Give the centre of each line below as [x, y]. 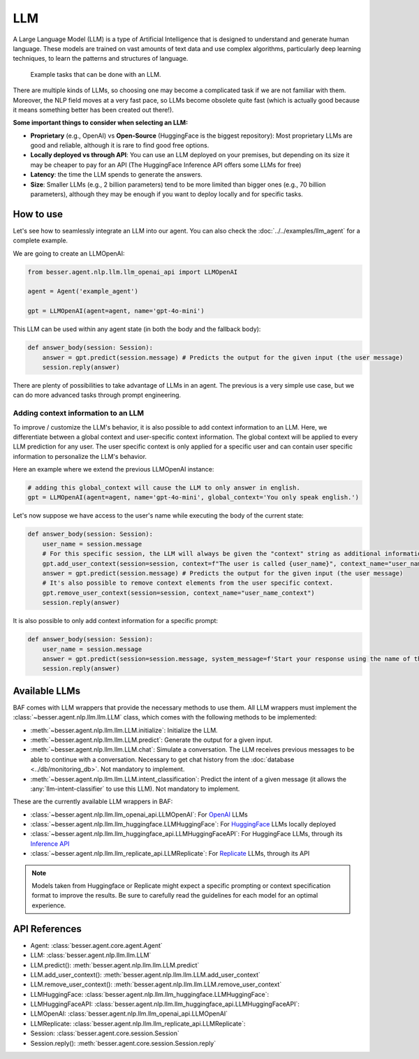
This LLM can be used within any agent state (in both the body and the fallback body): [137, 329]
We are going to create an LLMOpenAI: [69, 253]
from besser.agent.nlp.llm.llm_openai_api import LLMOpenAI [133, 272]
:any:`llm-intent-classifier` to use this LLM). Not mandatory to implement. [135, 789]
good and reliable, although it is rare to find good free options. [120, 145]
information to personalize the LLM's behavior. [80, 456]
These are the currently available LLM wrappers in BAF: [93, 802]
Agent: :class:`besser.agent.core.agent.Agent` [97, 945]
